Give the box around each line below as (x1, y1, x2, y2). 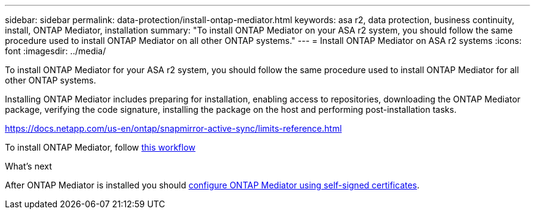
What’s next (5, 161, 53, 171)
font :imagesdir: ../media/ (5, 46, 106, 56)
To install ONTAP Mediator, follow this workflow (5, 142, 196, 152)
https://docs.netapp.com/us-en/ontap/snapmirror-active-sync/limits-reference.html (5, 123, 342, 134)
